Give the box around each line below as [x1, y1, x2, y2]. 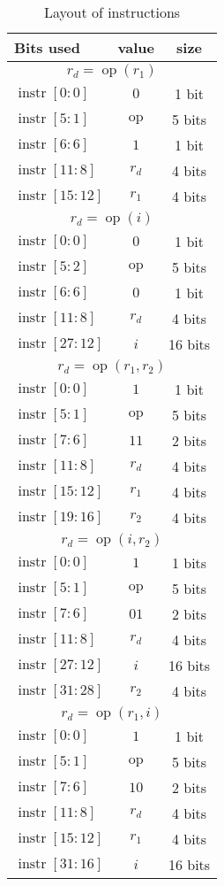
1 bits [171, 552, 207, 573]
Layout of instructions [43, 2, 181, 22]
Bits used [14, 37, 80, 58]
